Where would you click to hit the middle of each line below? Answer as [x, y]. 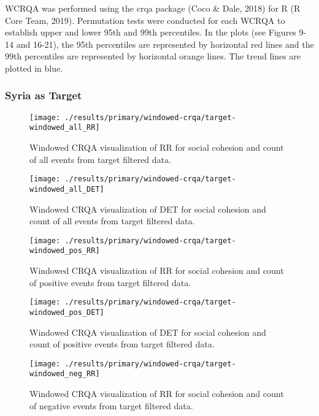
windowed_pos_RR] [65, 251]
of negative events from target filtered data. [111, 405]
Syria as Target [44, 95]
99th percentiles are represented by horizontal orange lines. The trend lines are [153, 56]
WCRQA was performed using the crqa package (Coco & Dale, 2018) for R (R [153, 8]
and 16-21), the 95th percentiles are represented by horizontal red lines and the [165, 44]
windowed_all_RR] [65, 128]
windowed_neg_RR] [65, 374]
